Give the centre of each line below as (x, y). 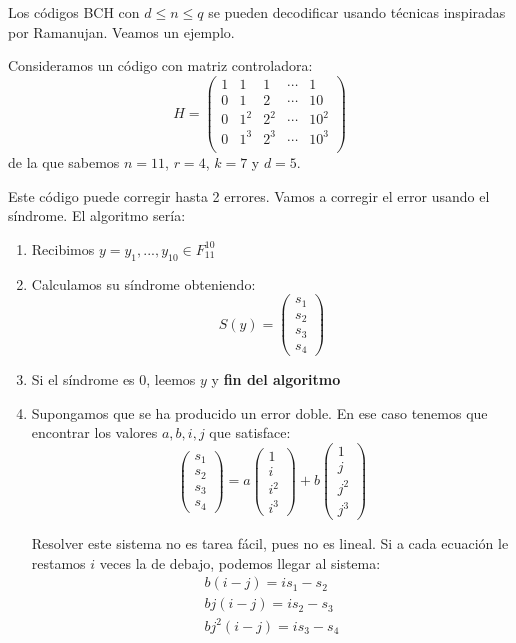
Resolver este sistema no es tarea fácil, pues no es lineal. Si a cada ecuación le (270, 543)
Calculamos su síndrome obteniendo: (143, 283)
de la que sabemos (64, 162)
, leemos (171, 379)
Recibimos (63, 248)
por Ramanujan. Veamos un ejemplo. (121, 31)
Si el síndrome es (83, 379)
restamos (58, 562)
